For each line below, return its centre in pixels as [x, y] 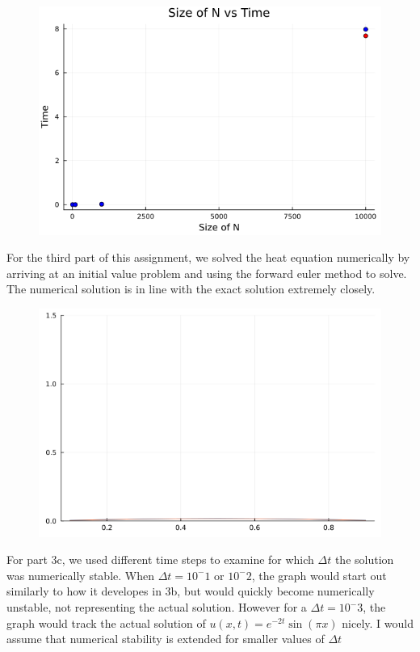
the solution [364, 559]
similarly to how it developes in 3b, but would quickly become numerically [191, 591]
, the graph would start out [319, 575]
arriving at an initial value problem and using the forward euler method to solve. [207, 273]
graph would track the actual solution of [106, 623]
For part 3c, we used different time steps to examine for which [160, 559]
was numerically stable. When [80, 575]
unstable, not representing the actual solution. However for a [157, 607]
